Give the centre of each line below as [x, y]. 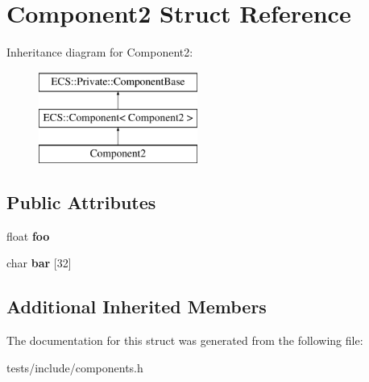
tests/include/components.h [75, 367]
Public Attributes [81, 202]
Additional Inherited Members [137, 306]
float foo [28, 235]
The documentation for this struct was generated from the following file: [185, 340]
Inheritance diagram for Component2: [100, 52]
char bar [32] [39, 263]
